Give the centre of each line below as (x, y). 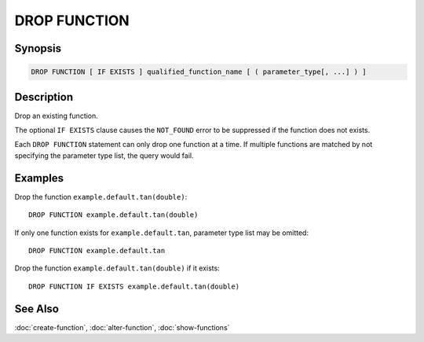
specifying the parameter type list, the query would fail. (104, 155)
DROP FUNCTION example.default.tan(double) (113, 215)
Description (44, 97)
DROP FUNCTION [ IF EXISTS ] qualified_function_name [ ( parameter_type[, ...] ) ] (199, 72)
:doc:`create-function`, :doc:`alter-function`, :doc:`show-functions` (122, 327)
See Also (37, 309)
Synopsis (38, 48)
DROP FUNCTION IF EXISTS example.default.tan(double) (134, 286)
